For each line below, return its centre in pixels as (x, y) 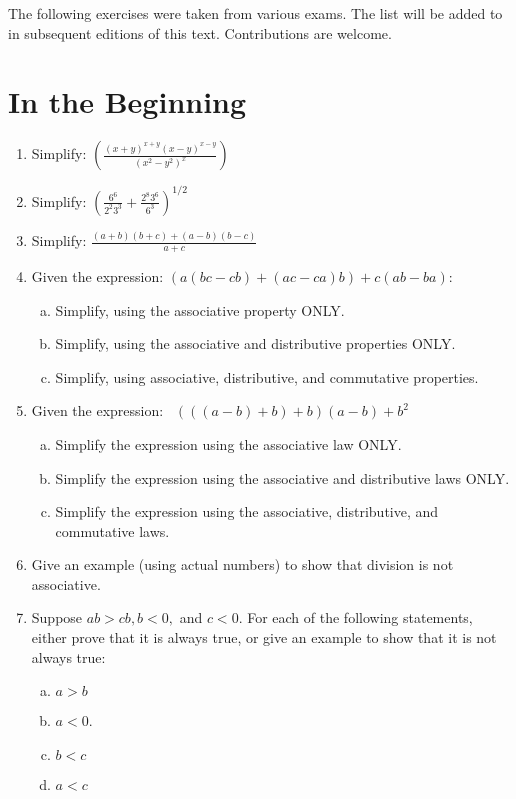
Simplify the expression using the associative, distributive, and (247, 511)
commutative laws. (112, 530)
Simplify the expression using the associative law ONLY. (228, 443)
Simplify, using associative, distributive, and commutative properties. (267, 376)
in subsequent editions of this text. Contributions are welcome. (200, 32)
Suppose (57, 617)
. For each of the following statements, (355, 617)
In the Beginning (127, 101)
